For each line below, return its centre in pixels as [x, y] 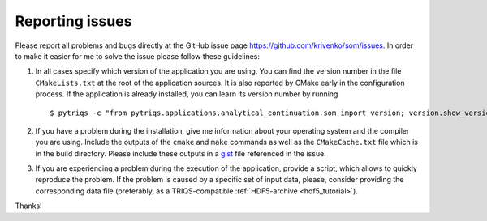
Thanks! [28, 206]
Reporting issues [73, 21]
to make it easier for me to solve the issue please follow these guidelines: [137, 56]
